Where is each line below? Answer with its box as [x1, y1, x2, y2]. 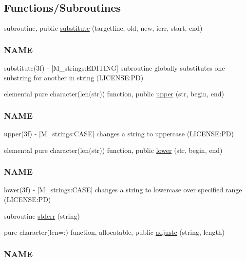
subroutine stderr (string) [4, 210, 80, 221]
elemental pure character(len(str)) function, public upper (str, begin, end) [4, 89, 224, 99]
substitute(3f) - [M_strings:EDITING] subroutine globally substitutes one [4, 63, 225, 73]
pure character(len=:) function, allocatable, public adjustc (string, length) [4, 227, 225, 237]
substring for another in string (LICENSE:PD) [4, 72, 144, 82]
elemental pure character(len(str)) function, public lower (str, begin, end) [4, 145, 223, 155]
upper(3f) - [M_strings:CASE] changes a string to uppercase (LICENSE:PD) [4, 129, 234, 139]
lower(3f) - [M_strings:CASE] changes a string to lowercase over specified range [4, 185, 242, 195]
